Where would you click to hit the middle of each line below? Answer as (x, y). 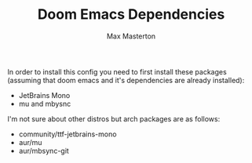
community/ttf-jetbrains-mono (68, 134)
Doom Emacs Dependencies (131, 14)
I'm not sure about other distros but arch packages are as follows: (114, 118)
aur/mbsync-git (44, 150)
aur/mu (30, 142)
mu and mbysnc (45, 103)
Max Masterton (131, 36)
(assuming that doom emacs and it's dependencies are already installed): (126, 80)
